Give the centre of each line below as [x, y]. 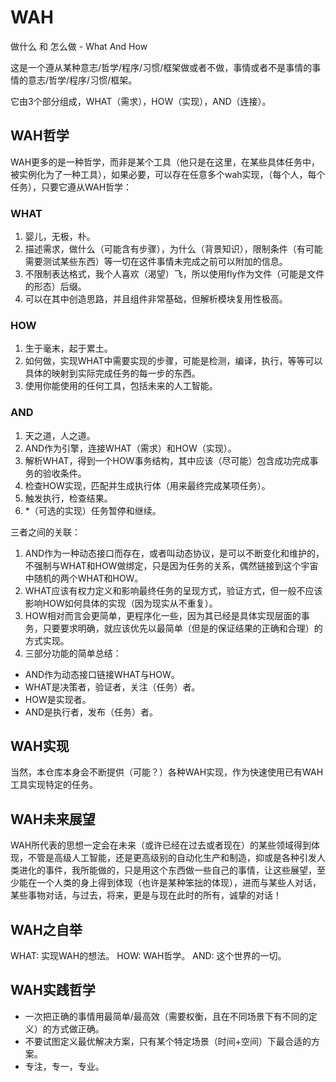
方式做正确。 [78, 1028]
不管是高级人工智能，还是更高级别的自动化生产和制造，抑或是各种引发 [172, 858]
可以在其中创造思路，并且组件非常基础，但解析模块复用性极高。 [156, 299]
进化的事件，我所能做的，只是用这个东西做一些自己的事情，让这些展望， [167, 870]
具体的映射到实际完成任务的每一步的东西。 [112, 373]
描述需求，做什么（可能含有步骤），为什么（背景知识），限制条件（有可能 [173, 249]
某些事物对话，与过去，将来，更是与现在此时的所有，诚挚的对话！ [146, 895]
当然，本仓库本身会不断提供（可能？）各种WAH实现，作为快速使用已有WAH [167, 772]
